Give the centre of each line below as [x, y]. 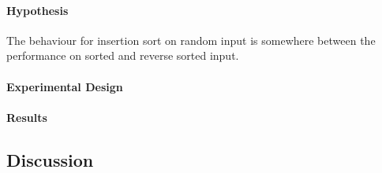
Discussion [50, 159]
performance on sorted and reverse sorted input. [123, 55]
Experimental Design [65, 86]
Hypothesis [37, 10]
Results [27, 117]
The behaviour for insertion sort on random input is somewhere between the [191, 40]
